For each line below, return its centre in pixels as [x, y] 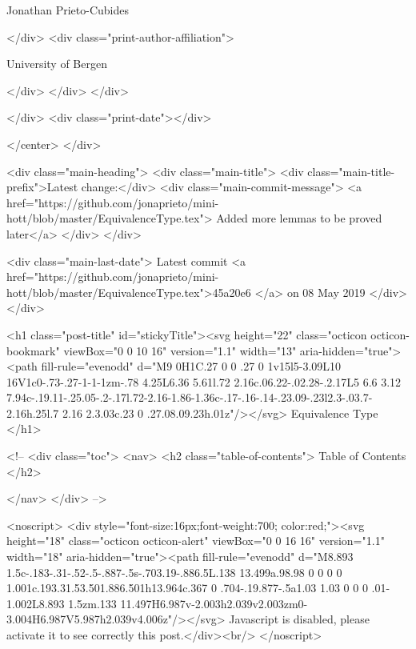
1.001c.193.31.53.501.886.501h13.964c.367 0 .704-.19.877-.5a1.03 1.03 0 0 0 [187, 588]
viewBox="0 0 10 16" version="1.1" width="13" [180, 350]
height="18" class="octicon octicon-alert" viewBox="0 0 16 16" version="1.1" [196, 541]
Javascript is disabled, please [299, 619]
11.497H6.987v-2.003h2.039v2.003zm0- [214, 603]
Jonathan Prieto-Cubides [68, 10]
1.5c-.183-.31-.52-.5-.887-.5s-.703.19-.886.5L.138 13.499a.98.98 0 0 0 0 [174, 572]
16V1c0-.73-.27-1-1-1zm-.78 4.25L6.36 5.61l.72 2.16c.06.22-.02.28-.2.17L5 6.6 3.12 [204, 381]
